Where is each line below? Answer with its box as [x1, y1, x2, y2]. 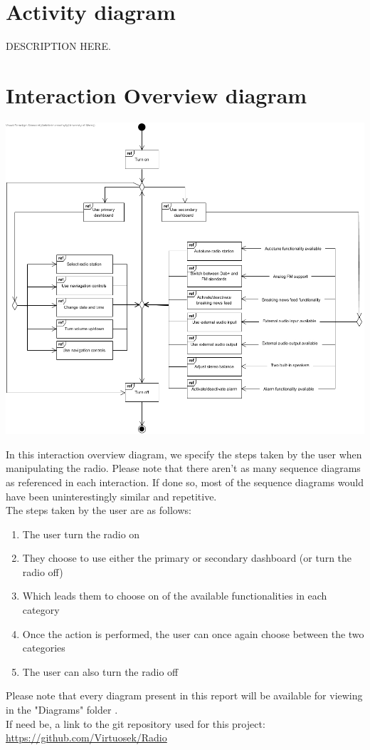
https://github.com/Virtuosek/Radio [6, 730, 167, 745]
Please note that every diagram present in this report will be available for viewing [6, 688, 363, 703]
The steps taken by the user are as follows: [6, 503, 191, 518]
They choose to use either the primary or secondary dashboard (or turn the [22, 550, 352, 565]
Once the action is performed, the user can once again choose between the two [22, 626, 364, 641]
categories [22, 640, 65, 655]
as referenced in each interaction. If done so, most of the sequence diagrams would [6, 474, 364, 489]
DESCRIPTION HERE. [6, 38, 111, 53]
